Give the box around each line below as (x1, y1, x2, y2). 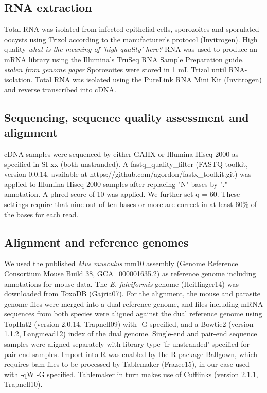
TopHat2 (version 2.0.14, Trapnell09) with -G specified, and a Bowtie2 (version (4, 318, 254, 329)
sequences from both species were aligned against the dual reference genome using (4, 308, 262, 319)
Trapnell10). (4, 379, 43, 389)
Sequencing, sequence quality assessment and (4, 109, 249, 125)
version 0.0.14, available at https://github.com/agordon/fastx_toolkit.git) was (4, 169, 252, 179)
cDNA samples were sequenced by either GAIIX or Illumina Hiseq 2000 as (4, 148, 239, 159)
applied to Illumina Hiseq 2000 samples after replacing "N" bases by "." (4, 178, 227, 189)
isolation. (4, 74, 33, 85)
